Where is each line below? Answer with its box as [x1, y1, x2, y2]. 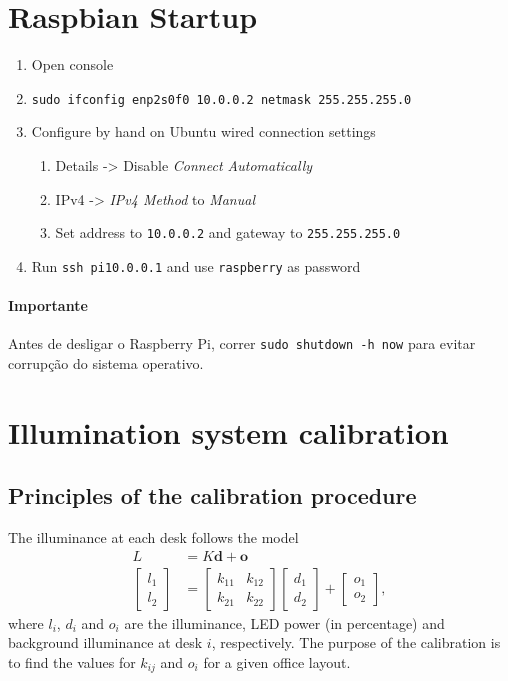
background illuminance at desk [8, 632, 203, 653]
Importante [8, 295, 88, 316]
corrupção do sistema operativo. [8, 352, 204, 373]
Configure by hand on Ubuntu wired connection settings [31, 121, 376, 142]
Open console [31, 54, 114, 75]
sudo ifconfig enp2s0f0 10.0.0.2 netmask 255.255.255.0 [31, 92, 412, 107]
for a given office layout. [203, 651, 351, 672]
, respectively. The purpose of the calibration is [211, 632, 501, 653]
